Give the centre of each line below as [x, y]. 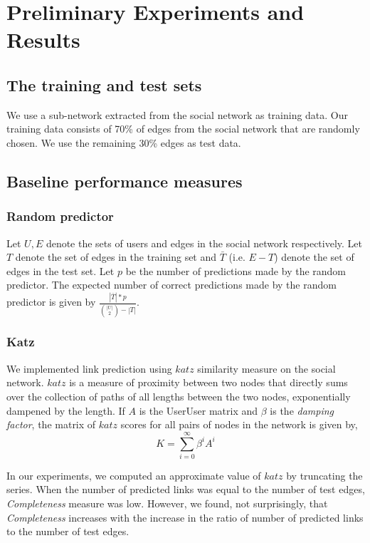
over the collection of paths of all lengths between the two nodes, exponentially [179, 396]
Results [43, 40]
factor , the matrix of [51, 424]
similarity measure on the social [266, 368]
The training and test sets [104, 84]
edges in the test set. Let [60, 270]
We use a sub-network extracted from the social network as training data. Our [178, 114]
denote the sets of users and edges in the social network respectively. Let [204, 243]
